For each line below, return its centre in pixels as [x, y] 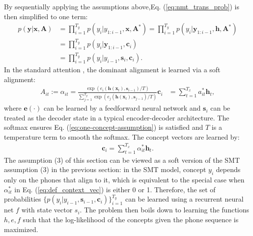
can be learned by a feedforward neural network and [122, 108]
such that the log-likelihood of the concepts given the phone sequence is [131, 219]
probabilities [23, 199]
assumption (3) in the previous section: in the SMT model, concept [105, 169]
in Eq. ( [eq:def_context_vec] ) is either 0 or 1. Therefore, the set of [115, 189]
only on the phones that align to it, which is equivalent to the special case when [124, 180]
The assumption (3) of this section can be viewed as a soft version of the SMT [122, 160]
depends [228, 169]
